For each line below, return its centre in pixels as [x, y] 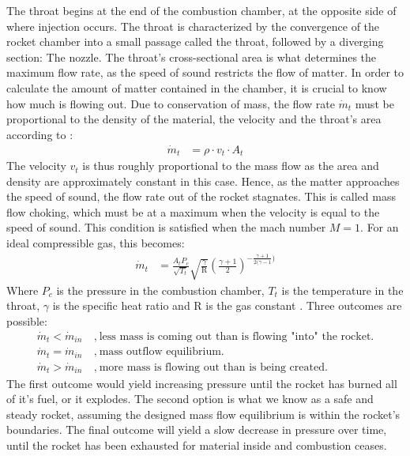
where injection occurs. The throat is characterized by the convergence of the [193, 26]
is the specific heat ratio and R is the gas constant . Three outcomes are [227, 305]
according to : [40, 134]
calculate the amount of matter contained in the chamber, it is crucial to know [197, 87]
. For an [380, 227]
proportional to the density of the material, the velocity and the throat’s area [194, 119]
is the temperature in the [342, 290]
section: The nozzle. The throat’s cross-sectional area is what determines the [192, 57]
